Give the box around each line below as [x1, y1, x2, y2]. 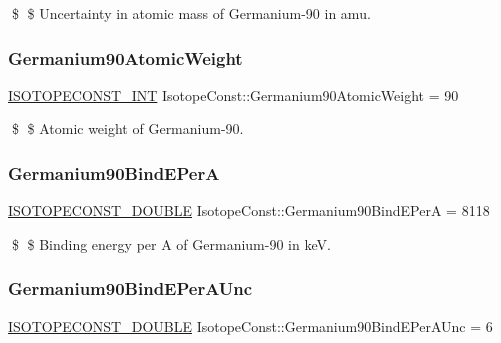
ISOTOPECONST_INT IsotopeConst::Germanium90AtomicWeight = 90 [8, 84, 459, 105]
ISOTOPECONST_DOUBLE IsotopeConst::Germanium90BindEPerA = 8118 [8, 200, 490, 221]
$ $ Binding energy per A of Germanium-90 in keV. [11, 233, 331, 254]
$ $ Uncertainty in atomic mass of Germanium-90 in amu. [11, 3, 371, 23]
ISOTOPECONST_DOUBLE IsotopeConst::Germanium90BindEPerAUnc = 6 [8, 315, 493, 336]
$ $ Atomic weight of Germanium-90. [11, 118, 244, 139]
